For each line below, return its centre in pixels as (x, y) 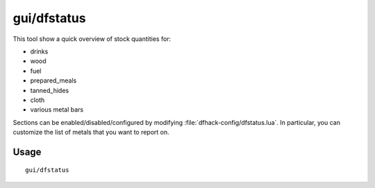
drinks (39, 51)
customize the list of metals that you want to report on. (91, 133)
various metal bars (57, 110)
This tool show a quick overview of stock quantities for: (92, 39)
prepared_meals (53, 80)
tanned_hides (50, 90)
